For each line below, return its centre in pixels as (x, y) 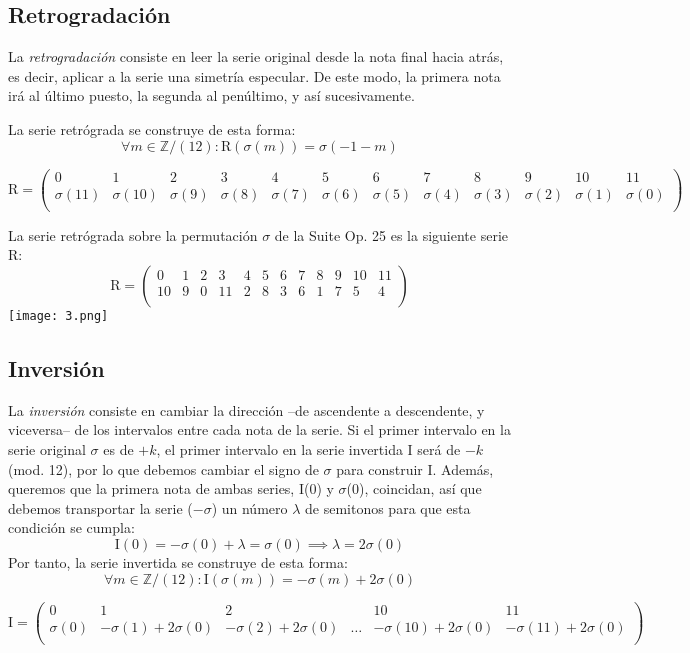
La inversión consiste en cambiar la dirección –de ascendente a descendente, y (246, 409)
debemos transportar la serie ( (100, 507)
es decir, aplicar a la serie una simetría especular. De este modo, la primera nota (254, 75)
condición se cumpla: (71, 527)
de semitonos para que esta (388, 507)
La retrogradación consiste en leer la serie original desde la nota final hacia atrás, (256, 56)
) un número (249, 507)
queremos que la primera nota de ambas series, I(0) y (171, 488)
